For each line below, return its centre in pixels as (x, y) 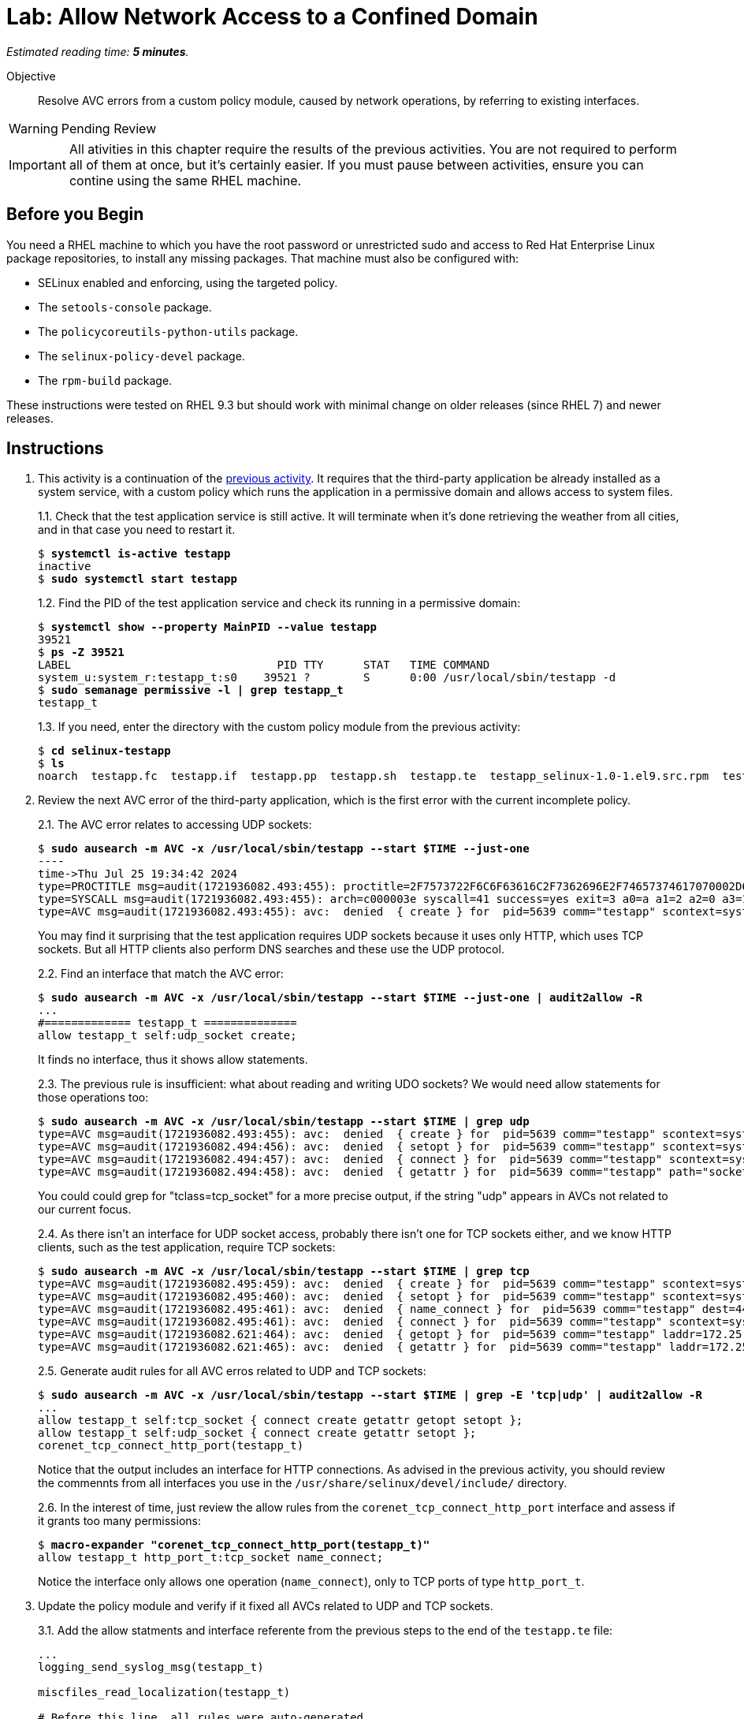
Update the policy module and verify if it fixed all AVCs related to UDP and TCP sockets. (266, 1606)
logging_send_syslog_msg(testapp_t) (151, 1667)
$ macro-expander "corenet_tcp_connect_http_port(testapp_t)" (234, 1545)
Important (37, 164)
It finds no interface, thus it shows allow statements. (173, 1060)
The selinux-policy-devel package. (141, 356)
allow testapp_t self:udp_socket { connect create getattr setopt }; (257, 1433)
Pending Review (109, 128)
